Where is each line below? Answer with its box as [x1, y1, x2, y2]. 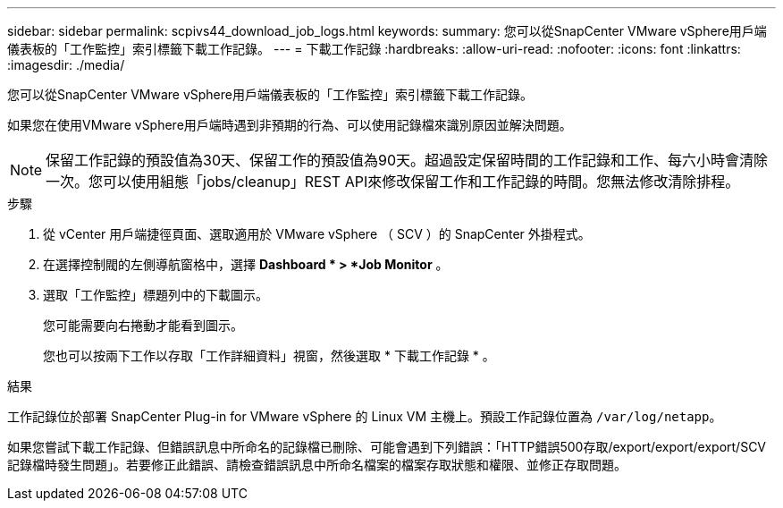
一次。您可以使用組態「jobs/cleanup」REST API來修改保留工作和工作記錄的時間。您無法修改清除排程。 [46, 173, 740, 190]
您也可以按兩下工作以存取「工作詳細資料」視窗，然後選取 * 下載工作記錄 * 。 [43, 348, 495, 363]
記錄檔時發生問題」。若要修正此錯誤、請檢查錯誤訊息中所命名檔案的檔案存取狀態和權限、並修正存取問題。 [7, 457, 627, 472]
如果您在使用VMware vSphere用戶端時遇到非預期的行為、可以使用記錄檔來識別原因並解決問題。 [7, 117, 572, 132]
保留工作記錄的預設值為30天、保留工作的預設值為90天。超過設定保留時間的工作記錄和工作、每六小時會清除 [46, 151, 769, 169]
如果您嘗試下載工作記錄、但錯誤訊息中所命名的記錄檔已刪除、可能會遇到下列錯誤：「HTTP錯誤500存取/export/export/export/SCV [7, 439, 767, 454]
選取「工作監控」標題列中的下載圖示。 [43, 287, 268, 302]
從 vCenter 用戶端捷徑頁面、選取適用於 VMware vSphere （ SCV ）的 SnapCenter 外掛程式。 [43, 226, 591, 241]
